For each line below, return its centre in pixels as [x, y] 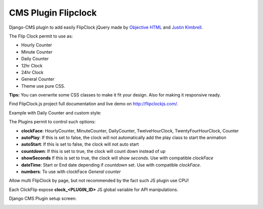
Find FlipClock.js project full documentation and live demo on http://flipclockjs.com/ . [94, 104]
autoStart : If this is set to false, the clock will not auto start [80, 144]
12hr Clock [32, 65]
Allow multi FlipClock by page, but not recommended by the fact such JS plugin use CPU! [99, 181]
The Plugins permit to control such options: [52, 122]
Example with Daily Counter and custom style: [55, 113]
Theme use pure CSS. [43, 86]
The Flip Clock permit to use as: [41, 36]
